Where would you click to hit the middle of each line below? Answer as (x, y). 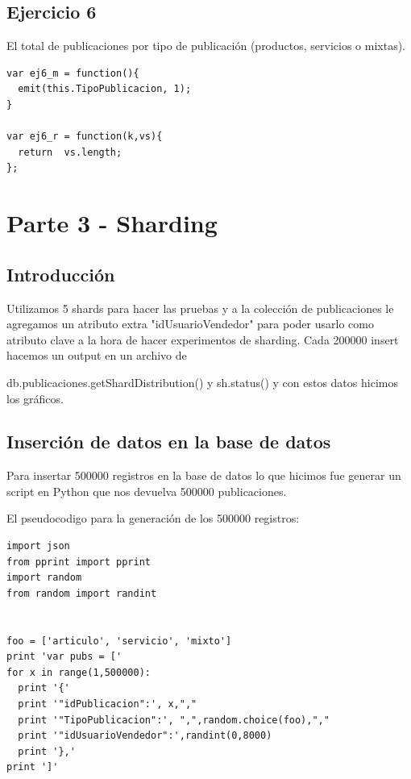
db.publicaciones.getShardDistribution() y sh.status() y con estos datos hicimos (202, 382)
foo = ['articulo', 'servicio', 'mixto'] (119, 641)
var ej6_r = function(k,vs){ (85, 137)
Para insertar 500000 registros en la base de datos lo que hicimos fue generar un (204, 475)
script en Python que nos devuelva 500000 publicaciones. (147, 491)
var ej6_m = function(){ (73, 73)
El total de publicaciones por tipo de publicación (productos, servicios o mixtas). (206, 46)
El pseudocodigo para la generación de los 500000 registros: (153, 518)
